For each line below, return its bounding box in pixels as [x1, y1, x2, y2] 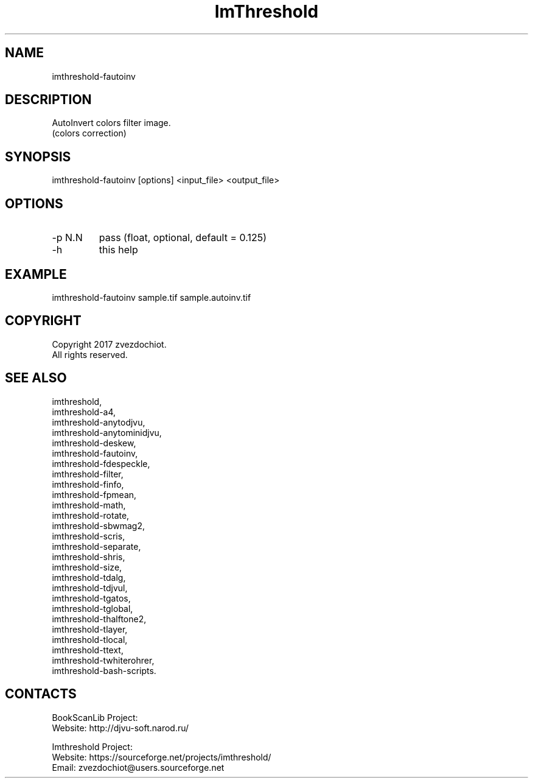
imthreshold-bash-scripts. [52, 665, 156, 676]
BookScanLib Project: [52, 712, 138, 723]
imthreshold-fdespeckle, [52, 458, 150, 469]
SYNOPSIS [5, 149, 71, 164]
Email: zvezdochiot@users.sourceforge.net [52, 762, 225, 773]
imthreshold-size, [52, 561, 122, 572]
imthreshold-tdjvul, [52, 582, 128, 593]
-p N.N [52, 231, 83, 244]
